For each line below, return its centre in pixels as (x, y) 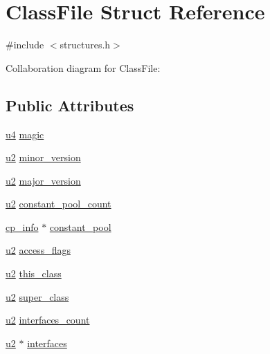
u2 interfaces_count (48, 320)
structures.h (85, 45)
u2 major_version (43, 180)
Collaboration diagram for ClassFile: (83, 67)
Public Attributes (70, 105)
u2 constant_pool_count (58, 204)
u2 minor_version (43, 157)
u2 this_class (34, 273)
